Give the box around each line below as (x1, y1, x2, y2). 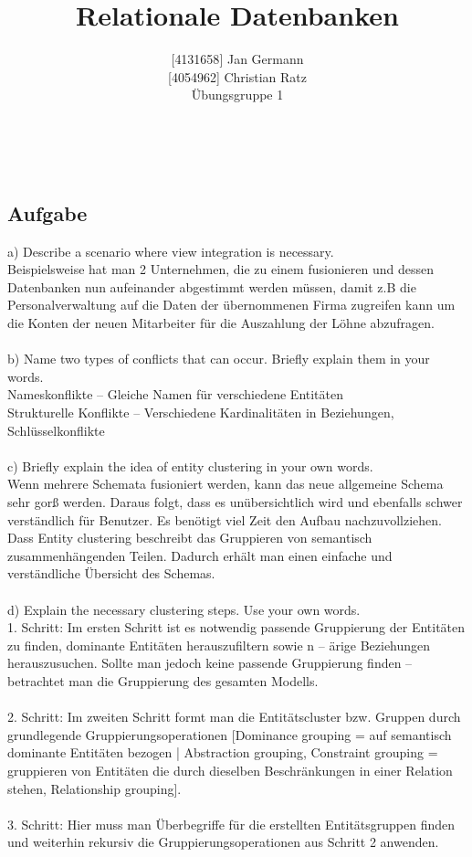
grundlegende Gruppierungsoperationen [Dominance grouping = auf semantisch (7, 725, 452, 744)
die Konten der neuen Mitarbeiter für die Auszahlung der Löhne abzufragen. (7, 313, 435, 333)
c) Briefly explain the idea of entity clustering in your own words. (7, 456, 373, 475)
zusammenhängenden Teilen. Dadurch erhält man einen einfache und (7, 545, 393, 565)
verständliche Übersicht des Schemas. (7, 564, 215, 583)
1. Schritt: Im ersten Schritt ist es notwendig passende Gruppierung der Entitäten (7, 618, 466, 637)
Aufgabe (7, 198, 88, 227)
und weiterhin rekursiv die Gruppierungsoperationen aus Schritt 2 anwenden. (7, 832, 439, 852)
